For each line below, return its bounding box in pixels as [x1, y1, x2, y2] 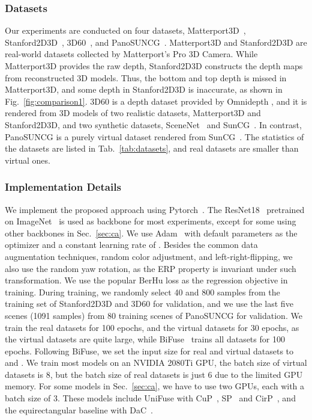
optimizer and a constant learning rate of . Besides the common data [5, 238, 258, 251]
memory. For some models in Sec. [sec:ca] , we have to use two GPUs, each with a [5, 380, 305, 392]
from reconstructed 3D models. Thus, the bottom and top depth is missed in [5, 71, 287, 84]
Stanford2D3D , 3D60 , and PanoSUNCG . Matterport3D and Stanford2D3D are [5, 36, 307, 48]
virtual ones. [5, 153, 50, 166]
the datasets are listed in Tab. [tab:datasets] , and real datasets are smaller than [5, 142, 299, 155]
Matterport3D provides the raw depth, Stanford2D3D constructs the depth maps [5, 60, 303, 72]
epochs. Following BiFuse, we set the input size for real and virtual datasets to [5, 344, 294, 357]
